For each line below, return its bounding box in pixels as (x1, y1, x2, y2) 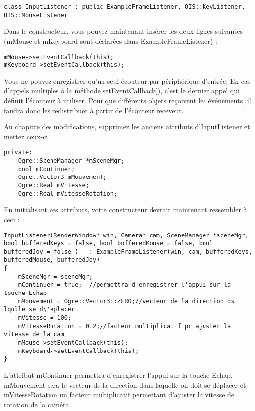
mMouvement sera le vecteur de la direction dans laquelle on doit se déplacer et (4, 379, 246, 390)
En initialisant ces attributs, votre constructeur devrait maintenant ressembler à (4, 204, 247, 215)
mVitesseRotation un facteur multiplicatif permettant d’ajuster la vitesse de (4, 389, 235, 400)
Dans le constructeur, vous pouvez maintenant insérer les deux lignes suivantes (4, 26, 243, 36)
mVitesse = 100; (18, 314, 72, 322)
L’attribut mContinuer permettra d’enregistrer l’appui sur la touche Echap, (4, 370, 233, 380)
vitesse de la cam (4, 331, 64, 338)
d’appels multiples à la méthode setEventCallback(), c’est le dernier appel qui (4, 85, 240, 96)
